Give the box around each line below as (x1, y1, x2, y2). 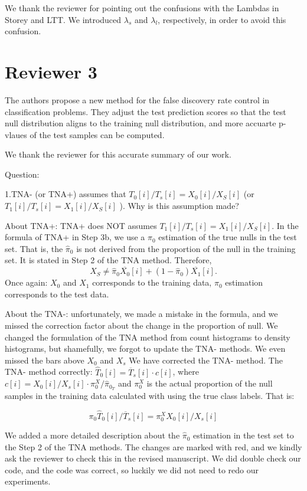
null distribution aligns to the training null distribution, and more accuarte (5, 117, 276, 129)
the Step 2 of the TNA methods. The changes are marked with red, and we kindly (5, 440, 302, 453)
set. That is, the (5, 242, 63, 254)
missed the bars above (5, 353, 84, 366)
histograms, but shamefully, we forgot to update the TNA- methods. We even (5, 342, 286, 355)
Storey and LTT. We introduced (5, 13, 122, 25)
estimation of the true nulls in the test (158, 231, 297, 243)
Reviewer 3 (5, 59, 97, 83)
